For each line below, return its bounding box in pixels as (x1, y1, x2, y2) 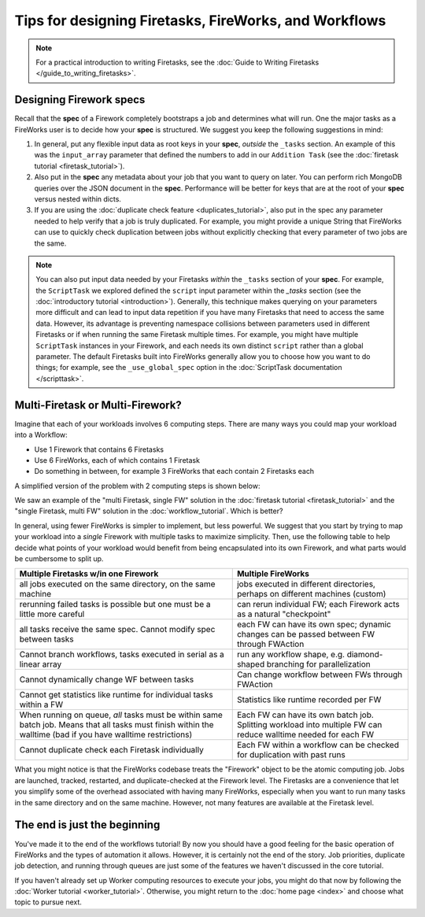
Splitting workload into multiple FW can (236, 719, 382, 730)
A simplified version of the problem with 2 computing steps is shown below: (14, 481, 261, 490)
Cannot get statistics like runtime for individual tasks (19, 690, 213, 701)
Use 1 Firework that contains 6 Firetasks (34, 445, 164, 454)
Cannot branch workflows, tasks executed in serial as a (19, 649, 224, 660)
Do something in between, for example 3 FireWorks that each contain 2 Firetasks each (34, 467, 315, 476)
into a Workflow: (14, 430, 68, 440)
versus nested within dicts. (34, 194, 122, 204)
